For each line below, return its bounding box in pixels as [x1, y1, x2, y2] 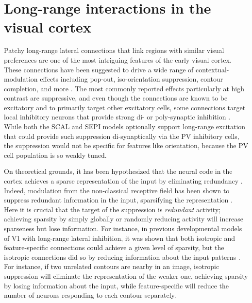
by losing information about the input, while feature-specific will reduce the [4, 280, 229, 290]
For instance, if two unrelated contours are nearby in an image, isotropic [4, 261, 219, 271]
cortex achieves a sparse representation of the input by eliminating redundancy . [4, 176, 243, 186]
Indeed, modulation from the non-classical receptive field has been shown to [4, 185, 230, 195]
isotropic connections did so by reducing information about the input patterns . [4, 252, 240, 262]
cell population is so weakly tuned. [4, 150, 107, 160]
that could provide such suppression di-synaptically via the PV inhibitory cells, [4, 131, 239, 141]
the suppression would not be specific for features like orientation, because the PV [4, 140, 249, 151]
